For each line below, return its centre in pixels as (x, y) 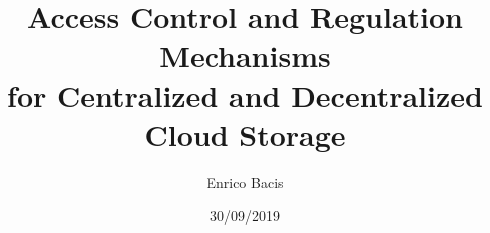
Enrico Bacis (245, 181)
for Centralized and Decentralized (245, 94)
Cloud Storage (245, 133)
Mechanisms (245, 55)
